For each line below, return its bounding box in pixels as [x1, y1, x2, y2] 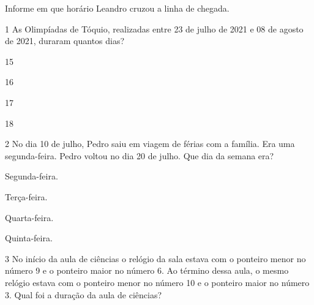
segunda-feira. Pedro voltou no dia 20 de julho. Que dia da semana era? [5, 149, 274, 162]
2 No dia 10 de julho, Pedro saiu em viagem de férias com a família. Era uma [5, 137, 295, 150]
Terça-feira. [5, 190, 48, 203]
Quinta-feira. [5, 232, 53, 244]
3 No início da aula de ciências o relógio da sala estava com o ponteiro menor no [5, 252, 306, 265]
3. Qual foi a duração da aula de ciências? [5, 288, 162, 301]
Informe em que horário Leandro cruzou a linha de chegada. [5, 2, 230, 14]
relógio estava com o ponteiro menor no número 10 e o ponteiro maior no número [5, 276, 310, 288]
